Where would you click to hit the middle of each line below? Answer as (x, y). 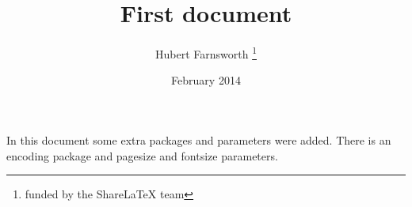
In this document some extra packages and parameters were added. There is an (199, 139)
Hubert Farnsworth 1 (206, 53)
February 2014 (206, 80)
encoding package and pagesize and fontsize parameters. (142, 155)
